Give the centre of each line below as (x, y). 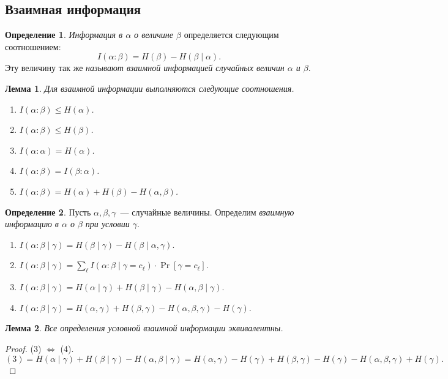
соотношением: (33, 46)
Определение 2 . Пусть (48, 212)
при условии (107, 224)
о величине (154, 35)
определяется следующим (231, 35)
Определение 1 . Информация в (64, 35)
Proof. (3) (23, 348)
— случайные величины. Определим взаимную (207, 212)
